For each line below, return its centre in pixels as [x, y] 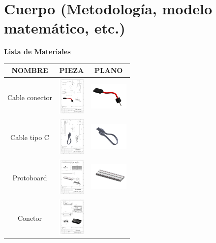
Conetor [30, 218]
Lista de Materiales [37, 52]
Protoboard [30, 177]
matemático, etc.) [65, 28]
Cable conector [30, 97]
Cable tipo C [30, 137]
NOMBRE [30, 70]
